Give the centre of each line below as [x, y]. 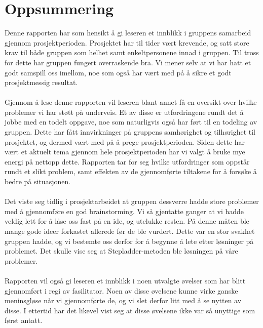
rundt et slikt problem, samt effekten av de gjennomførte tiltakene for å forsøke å [131, 171]
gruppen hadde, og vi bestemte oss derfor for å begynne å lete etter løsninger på [129, 241]
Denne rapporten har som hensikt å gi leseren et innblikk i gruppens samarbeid [128, 33]
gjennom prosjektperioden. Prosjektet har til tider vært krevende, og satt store [127, 42]
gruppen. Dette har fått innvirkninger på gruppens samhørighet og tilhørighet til [130, 132]
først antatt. [24, 320]
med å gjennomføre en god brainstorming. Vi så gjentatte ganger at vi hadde [124, 211]
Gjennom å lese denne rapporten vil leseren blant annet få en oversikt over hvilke [131, 102]
